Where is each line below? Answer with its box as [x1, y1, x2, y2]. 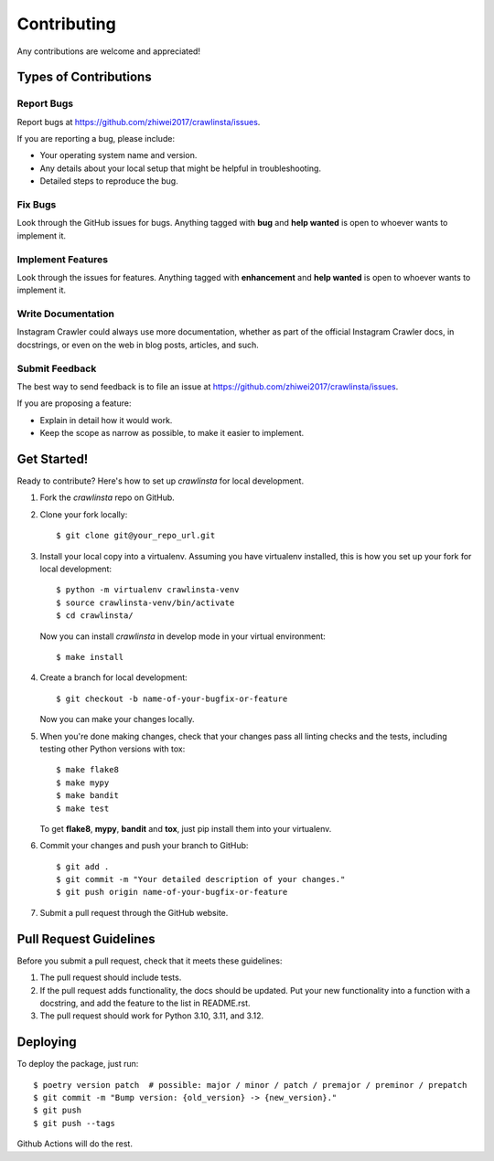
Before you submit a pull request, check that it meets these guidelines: [16, 955, 283, 966]
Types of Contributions [16, 69, 152, 85]
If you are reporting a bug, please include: [16, 133, 176, 144]
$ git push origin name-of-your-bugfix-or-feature [56, 887, 288, 898]
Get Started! [16, 451, 89, 466]
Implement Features [16, 252, 109, 265]
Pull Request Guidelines [16, 931, 156, 946]
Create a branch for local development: [39, 672, 188, 683]
